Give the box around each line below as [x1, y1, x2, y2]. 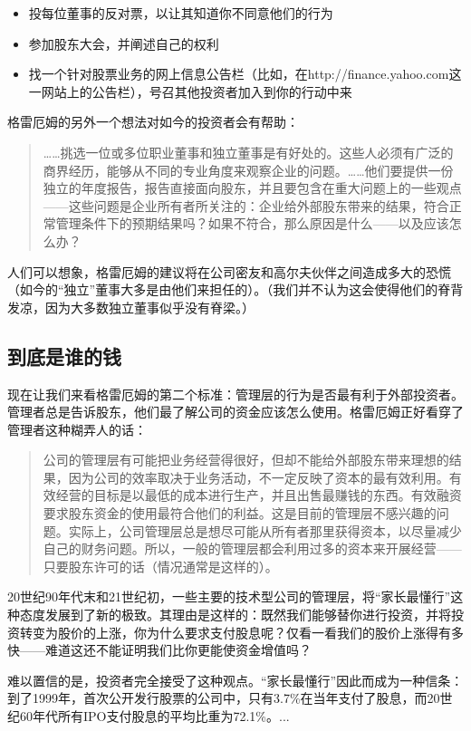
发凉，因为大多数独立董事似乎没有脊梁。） [7, 297, 255, 316]
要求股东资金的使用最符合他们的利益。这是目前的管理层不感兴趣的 [43, 504, 437, 523]
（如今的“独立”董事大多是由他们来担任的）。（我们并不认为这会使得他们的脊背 [7, 280, 464, 299]
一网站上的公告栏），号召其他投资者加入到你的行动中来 [28, 82, 352, 101]
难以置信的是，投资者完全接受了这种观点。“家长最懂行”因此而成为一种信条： [7, 670, 464, 689]
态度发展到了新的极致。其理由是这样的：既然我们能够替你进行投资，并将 [19, 605, 451, 624]
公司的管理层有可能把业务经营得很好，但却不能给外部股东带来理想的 [43, 450, 449, 469]
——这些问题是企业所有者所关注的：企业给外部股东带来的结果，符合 [43, 196, 449, 215]
